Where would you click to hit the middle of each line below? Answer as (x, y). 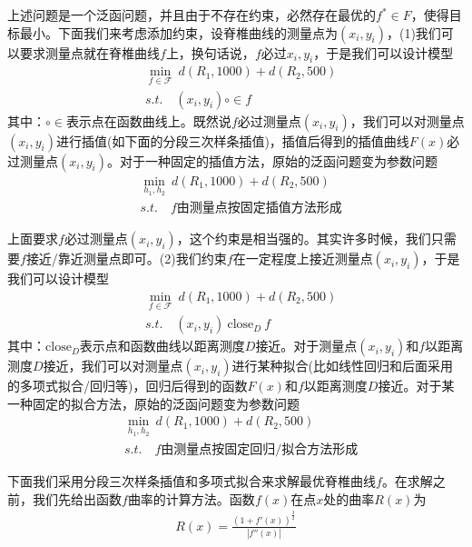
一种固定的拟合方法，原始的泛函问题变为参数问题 (153, 403)
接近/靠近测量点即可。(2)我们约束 (126, 259)
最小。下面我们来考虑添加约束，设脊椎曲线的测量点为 (178, 32)
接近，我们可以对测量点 (113, 366)
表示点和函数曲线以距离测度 (162, 346)
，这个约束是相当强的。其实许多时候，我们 (304, 239)
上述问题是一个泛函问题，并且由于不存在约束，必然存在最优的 (192, 15)
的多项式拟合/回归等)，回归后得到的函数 (128, 386)
